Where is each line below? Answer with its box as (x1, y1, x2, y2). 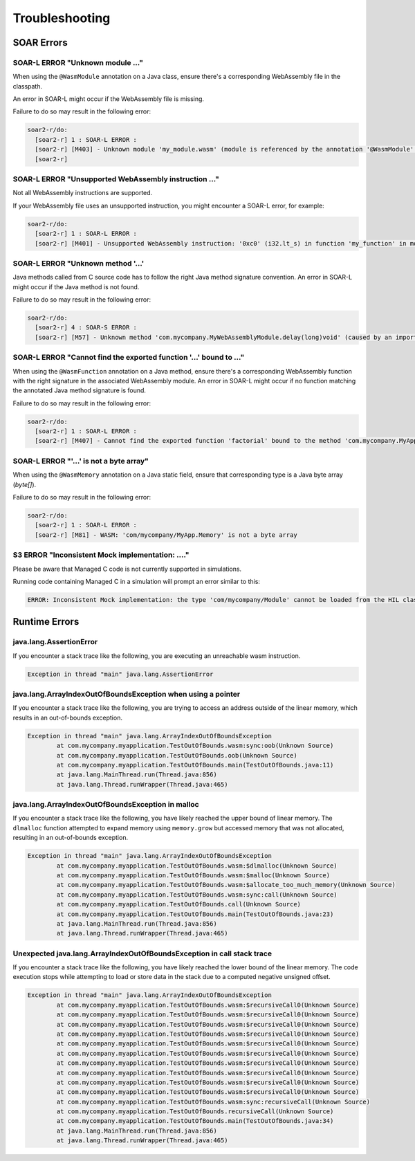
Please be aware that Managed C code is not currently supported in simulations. (12, 565, 242, 573)
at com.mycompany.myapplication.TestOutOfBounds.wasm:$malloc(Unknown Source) (56, 871, 331, 879)
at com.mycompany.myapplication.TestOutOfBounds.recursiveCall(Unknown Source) (56, 1108, 334, 1115)
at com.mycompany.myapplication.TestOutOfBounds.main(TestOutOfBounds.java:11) (56, 761, 334, 769)
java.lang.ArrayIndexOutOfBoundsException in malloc (12, 800, 200, 810)
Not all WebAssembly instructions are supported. (12, 189, 153, 197)
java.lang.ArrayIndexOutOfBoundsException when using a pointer (12, 689, 241, 699)
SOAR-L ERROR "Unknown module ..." (12, 57, 143, 67)
